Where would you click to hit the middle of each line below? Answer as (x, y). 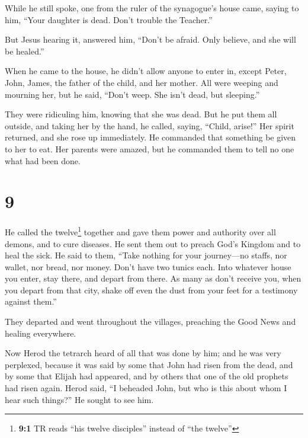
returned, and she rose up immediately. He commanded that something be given (150, 137)
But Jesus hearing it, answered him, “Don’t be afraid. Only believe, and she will (150, 39)
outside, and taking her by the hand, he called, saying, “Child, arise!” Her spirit (150, 125)
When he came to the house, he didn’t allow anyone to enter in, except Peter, (146, 71)
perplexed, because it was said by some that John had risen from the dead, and (149, 364)
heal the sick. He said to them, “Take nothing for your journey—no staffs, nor (146, 255)
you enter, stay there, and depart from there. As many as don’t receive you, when (153, 278)
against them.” (31, 301)
